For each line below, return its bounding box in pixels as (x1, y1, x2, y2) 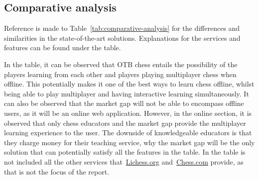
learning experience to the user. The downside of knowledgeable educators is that (4, 127, 252, 138)
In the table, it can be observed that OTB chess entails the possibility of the (4, 59, 238, 69)
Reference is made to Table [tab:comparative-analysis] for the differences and (4, 23, 240, 33)
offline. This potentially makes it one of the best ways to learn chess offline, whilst (4, 79, 255, 89)
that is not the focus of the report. (4, 166, 110, 177)
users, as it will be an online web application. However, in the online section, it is (4, 107, 252, 118)
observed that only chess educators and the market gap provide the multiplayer (4, 117, 246, 128)
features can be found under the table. (4, 42, 121, 53)
